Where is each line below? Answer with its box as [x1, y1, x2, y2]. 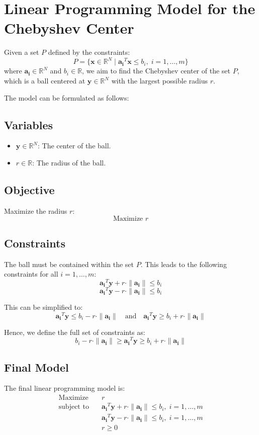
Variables [4, 117, 53, 132]
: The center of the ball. [38, 140, 111, 151]
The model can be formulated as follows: [4, 92, 129, 103]
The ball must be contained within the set [4, 258, 134, 269]
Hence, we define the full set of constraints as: [4, 326, 145, 337]
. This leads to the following [140, 258, 227, 269]
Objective [4, 182, 55, 197]
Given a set [4, 47, 39, 57]
